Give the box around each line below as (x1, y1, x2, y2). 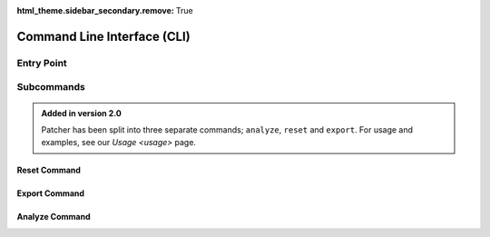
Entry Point (16, 56, 67, 69)
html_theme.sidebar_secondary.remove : (16, 5, 174, 15)
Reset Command (16, 164, 82, 176)
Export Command (16, 188, 85, 199)
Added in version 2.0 (41, 107, 122, 118)
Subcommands (16, 81, 85, 94)
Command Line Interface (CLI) (16, 28, 191, 44)
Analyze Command (16, 212, 91, 222)
